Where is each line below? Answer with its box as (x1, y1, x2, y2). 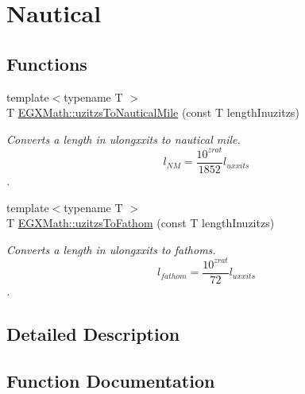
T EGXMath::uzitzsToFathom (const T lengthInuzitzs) (6, 214, 275, 231)
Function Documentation (6, 368, 215, 392)
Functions (6, 51, 87, 75)
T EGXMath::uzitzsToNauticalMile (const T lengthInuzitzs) (6, 104, 299, 121)
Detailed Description (6, 321, 180, 346)
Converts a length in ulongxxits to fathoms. (6, 241, 216, 257)
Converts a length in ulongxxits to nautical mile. (6, 130, 241, 147)
